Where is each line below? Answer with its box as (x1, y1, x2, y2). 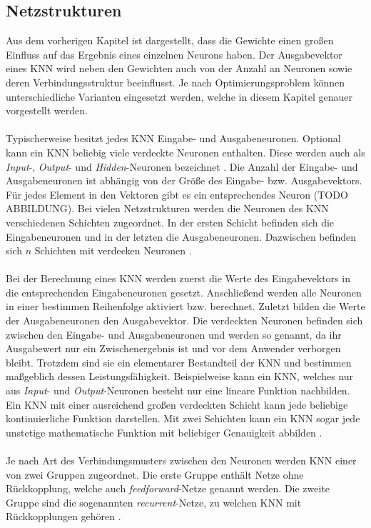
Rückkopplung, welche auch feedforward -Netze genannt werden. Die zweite (6, 481, 330, 496)
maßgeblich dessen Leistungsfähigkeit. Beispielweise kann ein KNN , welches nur (6, 369, 354, 384)
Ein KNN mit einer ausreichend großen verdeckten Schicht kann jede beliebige (6, 397, 348, 412)
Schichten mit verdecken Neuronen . (34, 243, 192, 258)
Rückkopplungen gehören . (6, 509, 121, 524)
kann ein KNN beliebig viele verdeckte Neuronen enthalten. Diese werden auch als (6, 144, 365, 159)
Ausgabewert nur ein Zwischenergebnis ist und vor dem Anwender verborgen (6, 341, 341, 356)
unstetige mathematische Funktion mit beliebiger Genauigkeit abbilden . (6, 424, 322, 439)
